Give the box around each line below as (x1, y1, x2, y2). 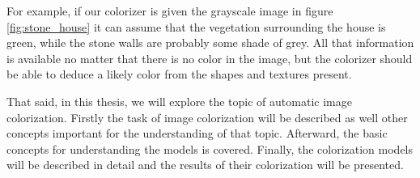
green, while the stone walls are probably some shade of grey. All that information (6, 34, 414, 51)
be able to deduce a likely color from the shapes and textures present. (6, 66, 352, 83)
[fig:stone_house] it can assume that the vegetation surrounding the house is (6, 18, 386, 35)
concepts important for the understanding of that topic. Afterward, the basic (6, 125, 388, 142)
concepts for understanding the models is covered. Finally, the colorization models (6, 140, 414, 157)
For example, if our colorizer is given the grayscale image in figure (6, 2, 333, 19)
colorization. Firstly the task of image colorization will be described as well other (6, 108, 408, 125)
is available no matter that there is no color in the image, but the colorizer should (6, 49, 413, 66)
